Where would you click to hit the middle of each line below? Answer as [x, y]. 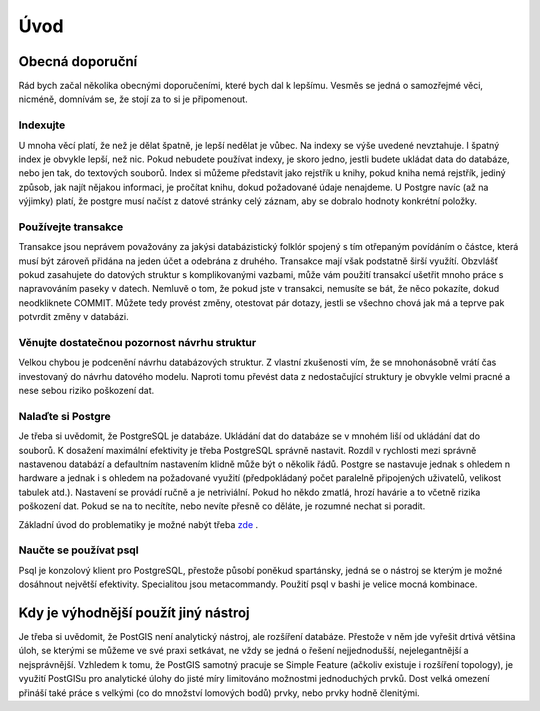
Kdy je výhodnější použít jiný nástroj [134, 613]
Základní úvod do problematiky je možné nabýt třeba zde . [138, 524]
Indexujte [42, 125]
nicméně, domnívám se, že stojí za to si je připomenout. [133, 99]
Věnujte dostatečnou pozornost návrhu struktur [137, 343]
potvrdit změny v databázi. [73, 317]
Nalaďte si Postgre [64, 416]
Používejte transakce [71, 227]
